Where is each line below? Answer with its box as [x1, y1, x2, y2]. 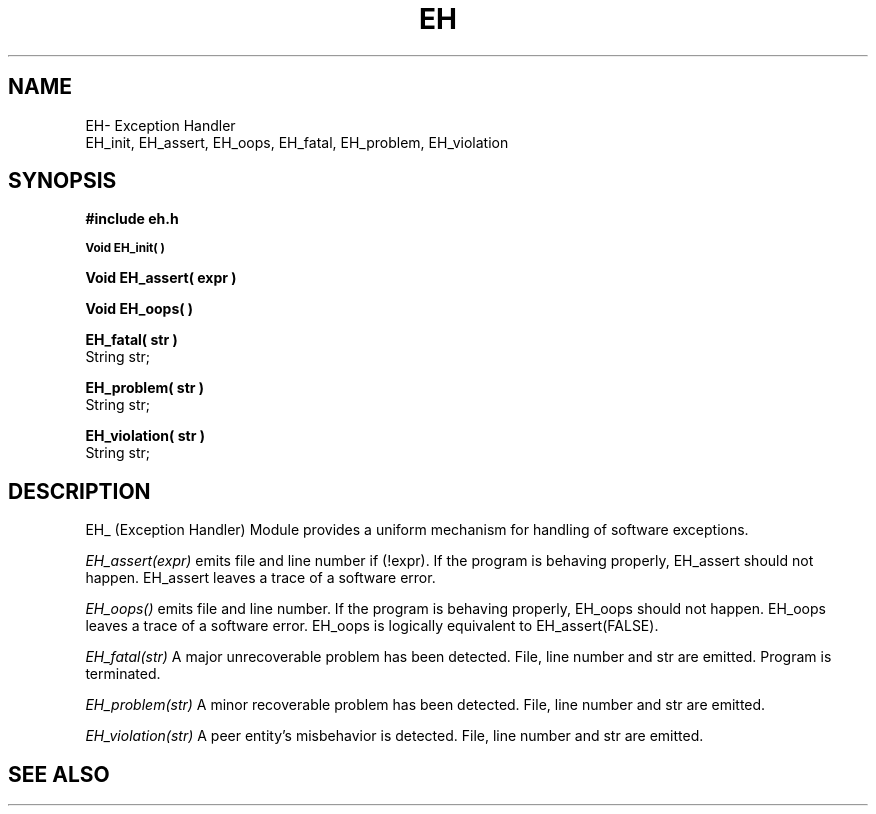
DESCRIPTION [8, 478, 151, 504]
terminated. [85, 665, 161, 683]
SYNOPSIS [8, 168, 117, 194]
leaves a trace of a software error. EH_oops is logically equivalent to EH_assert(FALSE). [85, 617, 659, 635]
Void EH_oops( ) [85, 300, 194, 318]
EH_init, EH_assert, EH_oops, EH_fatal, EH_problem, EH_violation [85, 133, 509, 151]
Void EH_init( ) [85, 241, 165, 256]
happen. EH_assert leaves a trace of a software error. [85, 569, 436, 587]
